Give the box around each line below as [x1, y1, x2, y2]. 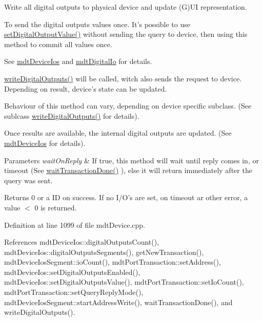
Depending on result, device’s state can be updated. [4, 83, 167, 94]
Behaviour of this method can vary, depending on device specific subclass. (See [4, 100, 252, 111]
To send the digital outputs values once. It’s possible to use [4, 18, 190, 29]
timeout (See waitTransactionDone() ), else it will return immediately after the [4, 165, 252, 176]
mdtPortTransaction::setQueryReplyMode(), [4, 287, 144, 297]
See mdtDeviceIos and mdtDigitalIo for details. [4, 56, 152, 67]
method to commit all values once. [4, 38, 112, 49]
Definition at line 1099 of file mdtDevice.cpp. [4, 219, 145, 230]
